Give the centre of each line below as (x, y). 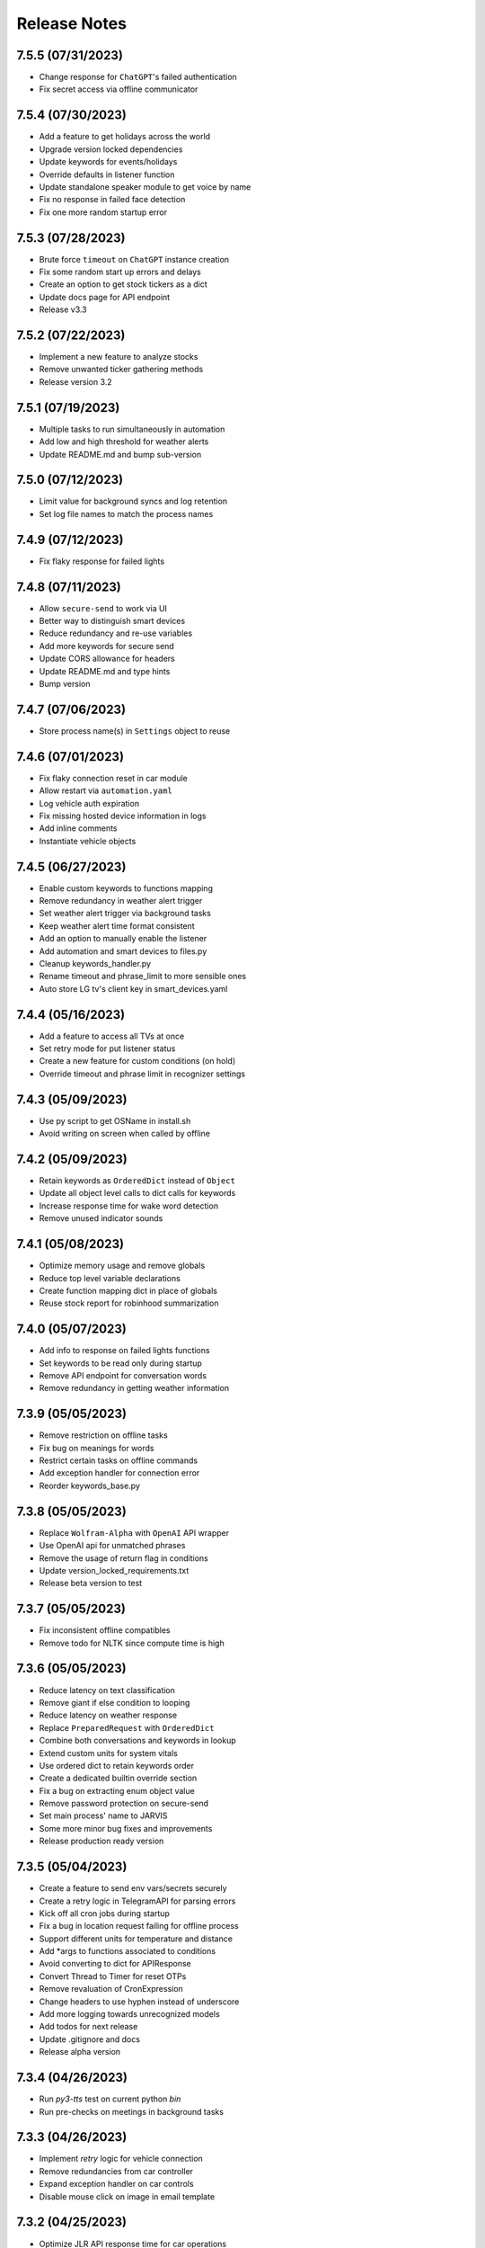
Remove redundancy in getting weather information (134, 1388)
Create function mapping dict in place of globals (128, 1290)
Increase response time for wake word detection (129, 1206)
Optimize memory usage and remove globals (122, 1266)
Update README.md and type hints (105, 671)
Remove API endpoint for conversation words (123, 1376)
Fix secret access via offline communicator (119, 89)
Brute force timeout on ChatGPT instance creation (134, 259)
